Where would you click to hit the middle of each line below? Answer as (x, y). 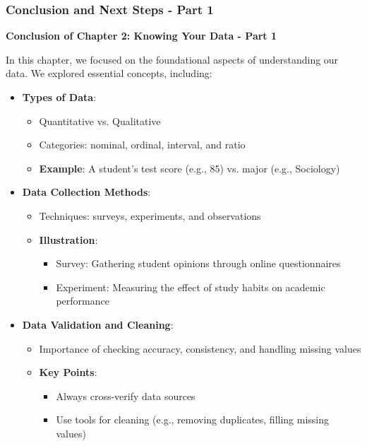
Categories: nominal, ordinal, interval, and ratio (142, 145)
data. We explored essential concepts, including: (109, 73)
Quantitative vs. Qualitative (100, 121)
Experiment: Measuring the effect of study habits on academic (191, 287)
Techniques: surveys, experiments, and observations (150, 215)
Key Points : (68, 372)
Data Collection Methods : (86, 192)
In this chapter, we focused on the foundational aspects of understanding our (172, 59)
